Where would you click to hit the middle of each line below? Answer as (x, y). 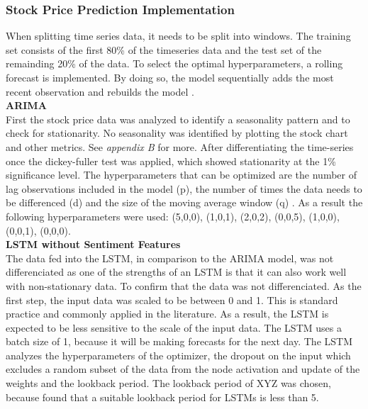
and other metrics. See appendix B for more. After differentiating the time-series (180, 146)
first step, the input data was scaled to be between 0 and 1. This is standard (172, 299)
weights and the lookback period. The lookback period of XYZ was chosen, (168, 383)
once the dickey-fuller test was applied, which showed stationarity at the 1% (171, 161)
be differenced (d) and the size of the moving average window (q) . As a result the (184, 202)
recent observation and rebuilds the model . (100, 91)
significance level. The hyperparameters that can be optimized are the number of (181, 175)
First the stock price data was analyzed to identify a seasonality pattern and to (178, 119)
